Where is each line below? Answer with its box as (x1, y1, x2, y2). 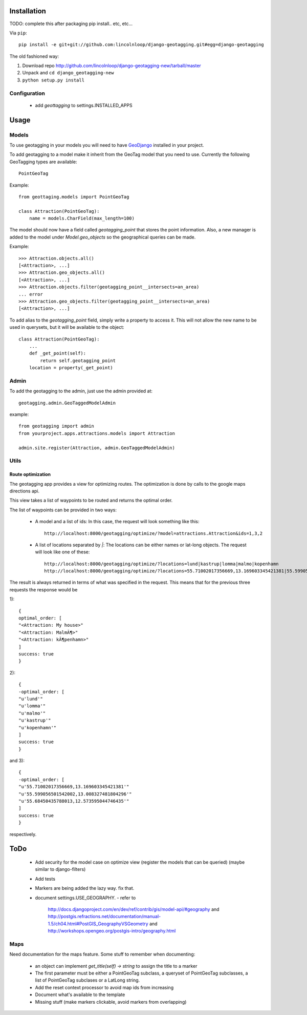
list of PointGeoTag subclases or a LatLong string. (35, 977, 140, 983)
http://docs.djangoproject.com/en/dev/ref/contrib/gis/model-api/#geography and (48, 906, 220, 912)
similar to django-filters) (35, 866, 86, 872)
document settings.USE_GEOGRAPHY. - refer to (35, 894, 136, 901)
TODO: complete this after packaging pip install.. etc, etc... (9, 21, 133, 27)
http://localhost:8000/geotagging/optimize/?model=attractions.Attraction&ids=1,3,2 (44, 530, 263, 536)
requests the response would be (9, 586, 78, 592)
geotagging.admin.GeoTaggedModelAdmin (18, 400, 116, 406)
